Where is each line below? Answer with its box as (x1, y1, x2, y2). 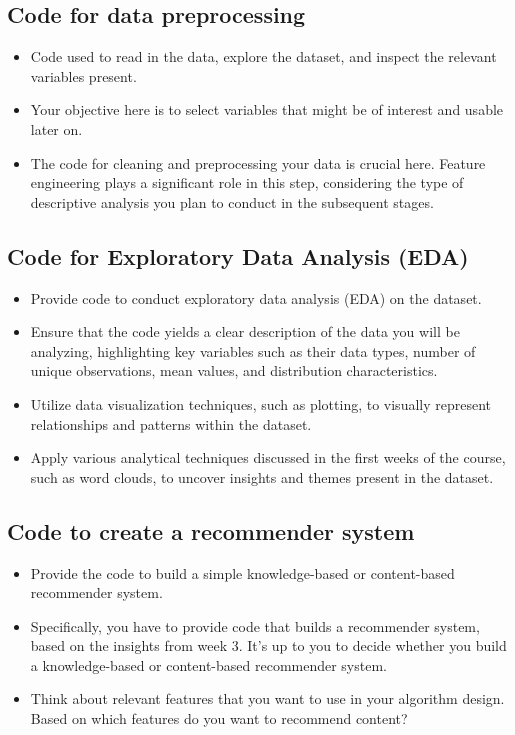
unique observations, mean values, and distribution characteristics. (30, 360, 438, 381)
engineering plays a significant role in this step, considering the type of (30, 172, 464, 193)
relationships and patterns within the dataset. (30, 413, 312, 434)
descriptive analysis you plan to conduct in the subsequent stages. (30, 191, 434, 212)
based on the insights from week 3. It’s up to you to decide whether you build (30, 635, 507, 656)
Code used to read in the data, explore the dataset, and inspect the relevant (30, 46, 497, 67)
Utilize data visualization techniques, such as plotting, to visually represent (30, 393, 492, 414)
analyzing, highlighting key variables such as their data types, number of (30, 340, 476, 361)
